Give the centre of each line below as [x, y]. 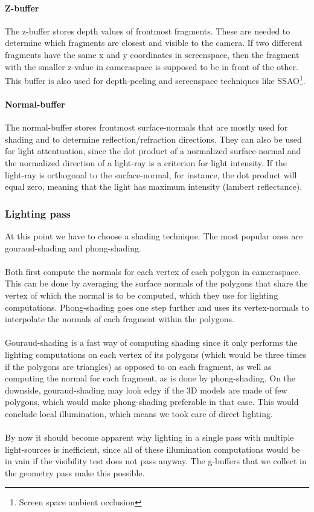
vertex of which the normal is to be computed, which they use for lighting [142, 295]
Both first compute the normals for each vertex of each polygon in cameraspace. [153, 271]
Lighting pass [38, 213]
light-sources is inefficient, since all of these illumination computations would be [152, 449]
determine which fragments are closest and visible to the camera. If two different [154, 43]
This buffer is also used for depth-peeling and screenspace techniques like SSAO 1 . [155, 79]
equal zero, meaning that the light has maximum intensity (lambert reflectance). [154, 186]
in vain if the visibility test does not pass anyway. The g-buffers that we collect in [156, 461]
